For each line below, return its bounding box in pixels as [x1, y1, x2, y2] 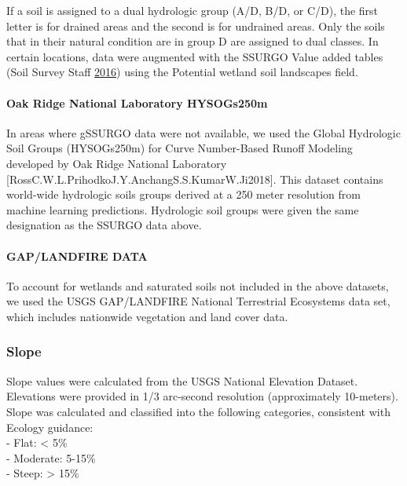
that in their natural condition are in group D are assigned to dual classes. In [6, 33, 379, 49]
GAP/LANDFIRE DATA [6, 247, 148, 264]
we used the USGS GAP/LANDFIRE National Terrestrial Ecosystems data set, [6, 293, 390, 309]
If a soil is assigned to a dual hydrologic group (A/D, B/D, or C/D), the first [6, 2, 379, 18]
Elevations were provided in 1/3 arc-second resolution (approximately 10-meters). [6, 388, 398, 404]
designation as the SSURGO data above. [6, 217, 202, 233]
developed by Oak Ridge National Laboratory [6, 155, 227, 171]
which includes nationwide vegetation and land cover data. [6, 308, 288, 324]
